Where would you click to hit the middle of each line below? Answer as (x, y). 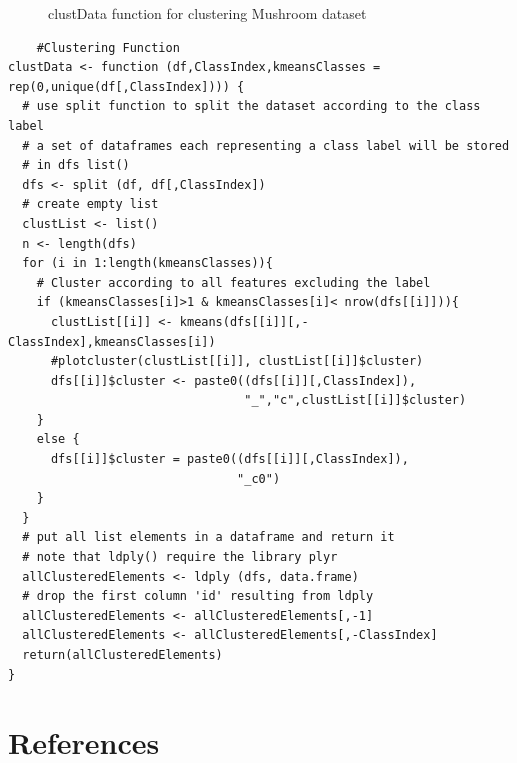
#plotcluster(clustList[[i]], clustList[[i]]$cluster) (237, 361)
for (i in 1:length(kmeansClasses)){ (147, 263)
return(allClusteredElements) (122, 655)
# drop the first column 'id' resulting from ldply (198, 596)
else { (58, 439)
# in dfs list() (76, 165)
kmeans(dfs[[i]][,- (244, 321)
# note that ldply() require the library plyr (180, 557)
